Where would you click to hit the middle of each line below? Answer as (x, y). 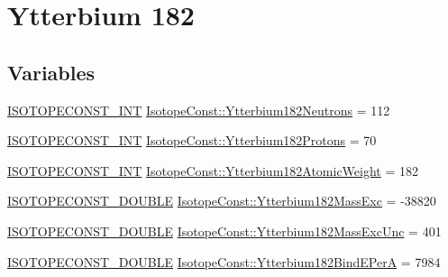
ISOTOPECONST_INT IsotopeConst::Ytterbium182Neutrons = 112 (199, 110)
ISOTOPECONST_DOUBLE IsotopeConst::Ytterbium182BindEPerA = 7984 (224, 261)
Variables (51, 72)
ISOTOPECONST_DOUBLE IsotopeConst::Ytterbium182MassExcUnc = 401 (224, 231)
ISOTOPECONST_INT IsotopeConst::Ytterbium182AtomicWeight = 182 (213, 170)
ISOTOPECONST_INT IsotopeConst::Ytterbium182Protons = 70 (192, 140)
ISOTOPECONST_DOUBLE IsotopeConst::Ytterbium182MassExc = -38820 (222, 201)
